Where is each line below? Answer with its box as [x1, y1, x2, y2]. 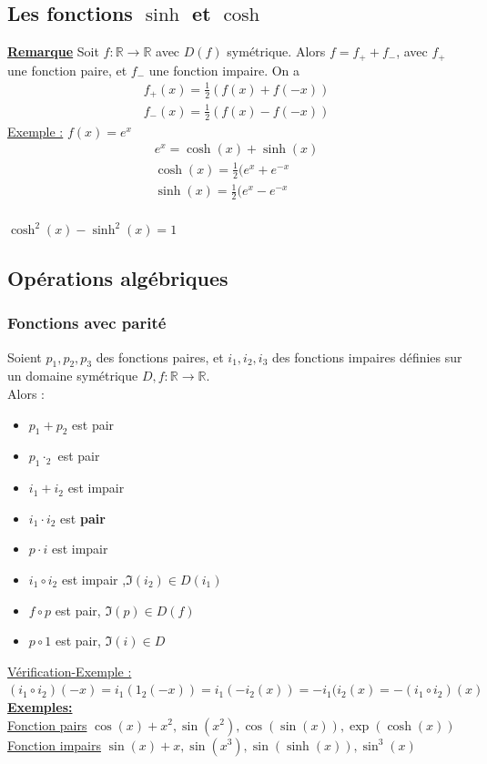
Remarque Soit [7, 42, 99, 61]
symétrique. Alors [227, 42, 326, 61]
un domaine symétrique [7, 366, 138, 385]
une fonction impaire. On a [148, 60, 300, 79]
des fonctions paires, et [96, 347, 224, 366]
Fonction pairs [7, 715, 87, 734]
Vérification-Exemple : [7, 661, 132, 680]
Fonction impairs [7, 735, 101, 754]
